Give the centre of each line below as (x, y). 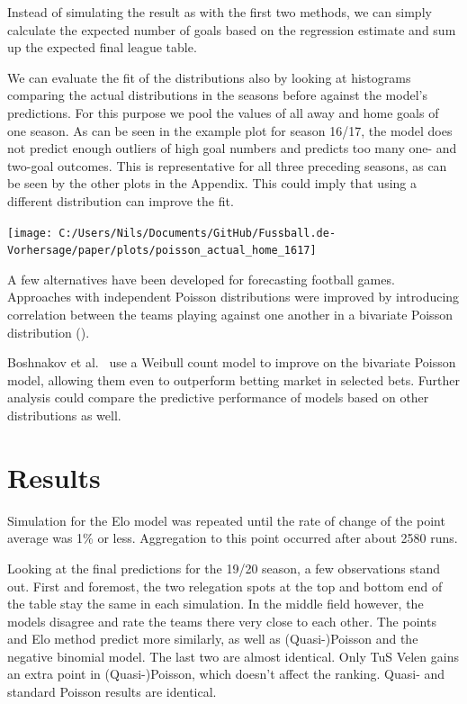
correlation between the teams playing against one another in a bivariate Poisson (230, 315)
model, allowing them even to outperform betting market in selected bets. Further (233, 379)
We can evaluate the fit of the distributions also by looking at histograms (209, 77)
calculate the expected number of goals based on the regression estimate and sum (232, 29)
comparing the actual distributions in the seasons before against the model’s (217, 95)
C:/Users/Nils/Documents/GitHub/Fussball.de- (198, 233)
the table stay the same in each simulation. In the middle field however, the (216, 604)
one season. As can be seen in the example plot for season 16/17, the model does (230, 130)
